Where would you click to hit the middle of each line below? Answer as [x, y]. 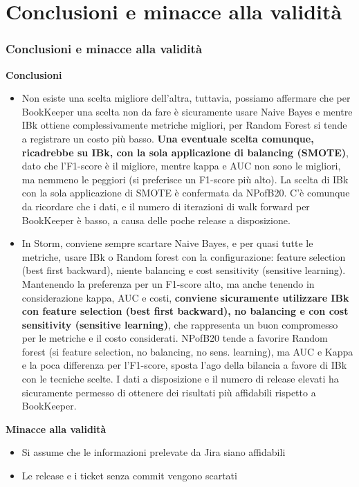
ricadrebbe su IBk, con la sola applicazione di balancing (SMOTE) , [185, 152]
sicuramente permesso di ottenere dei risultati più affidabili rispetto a [169, 392]
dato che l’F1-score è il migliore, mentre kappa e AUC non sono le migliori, [181, 166]
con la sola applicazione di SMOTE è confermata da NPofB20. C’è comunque [186, 193]
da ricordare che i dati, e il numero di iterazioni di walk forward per [166, 206]
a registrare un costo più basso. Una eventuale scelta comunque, [168, 138]
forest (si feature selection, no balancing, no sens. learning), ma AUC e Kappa [187, 351]
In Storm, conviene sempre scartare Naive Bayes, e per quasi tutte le [167, 243]
